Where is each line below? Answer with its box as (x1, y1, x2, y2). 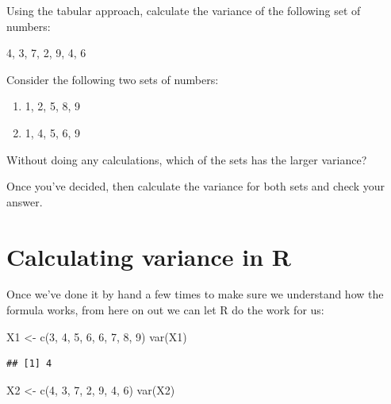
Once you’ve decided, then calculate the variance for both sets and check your (6, 178, 385, 194)
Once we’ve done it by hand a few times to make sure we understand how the (6, 286, 384, 302)
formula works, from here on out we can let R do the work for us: (6, 302, 324, 318)
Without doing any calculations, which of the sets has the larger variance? (6, 151, 367, 167)
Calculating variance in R (6, 240, 291, 272)
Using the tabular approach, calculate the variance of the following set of (6, 2, 361, 18)
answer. (6, 193, 43, 210)
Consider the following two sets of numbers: (6, 71, 219, 87)
